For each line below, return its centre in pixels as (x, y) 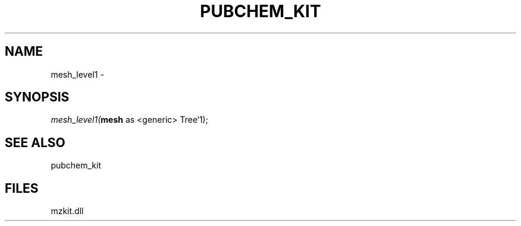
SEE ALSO (35, 142)
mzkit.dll (67, 211)
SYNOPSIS (37, 97)
